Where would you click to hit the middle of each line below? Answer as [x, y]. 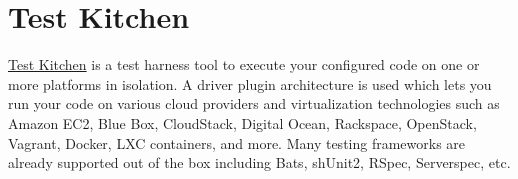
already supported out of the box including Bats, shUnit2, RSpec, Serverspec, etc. [259, 162]
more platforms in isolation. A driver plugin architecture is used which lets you [250, 83]
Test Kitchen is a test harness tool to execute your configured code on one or [244, 64]
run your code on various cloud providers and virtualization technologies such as [254, 103]
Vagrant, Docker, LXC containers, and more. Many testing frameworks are [237, 142]
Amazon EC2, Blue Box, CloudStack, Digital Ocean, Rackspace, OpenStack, [242, 122]
